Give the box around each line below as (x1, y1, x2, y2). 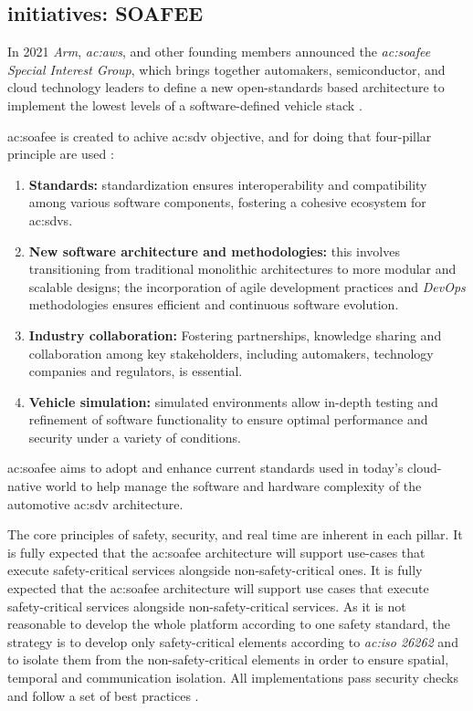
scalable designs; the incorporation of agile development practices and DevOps (28, 277, 466, 296)
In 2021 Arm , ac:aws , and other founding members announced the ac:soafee (7, 42, 431, 61)
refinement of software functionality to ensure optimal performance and (28, 410, 428, 429)
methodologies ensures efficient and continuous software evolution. (28, 295, 399, 314)
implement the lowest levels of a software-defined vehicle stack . (7, 95, 363, 114)
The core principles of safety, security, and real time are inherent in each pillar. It (7, 525, 463, 544)
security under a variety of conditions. (28, 427, 241, 446)
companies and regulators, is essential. (28, 361, 243, 381)
